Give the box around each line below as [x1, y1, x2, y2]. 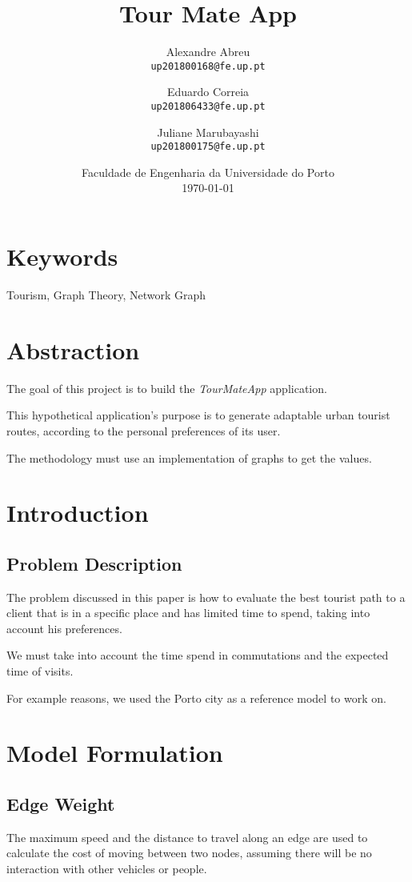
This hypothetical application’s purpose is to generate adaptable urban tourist [6, 407, 390, 423]
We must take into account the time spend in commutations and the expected [6, 647, 389, 664]
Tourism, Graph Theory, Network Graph [6, 287, 206, 303]
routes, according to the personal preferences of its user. [6, 422, 281, 439]
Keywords [6, 240, 118, 273]
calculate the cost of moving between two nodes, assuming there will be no [6, 844, 372, 861]
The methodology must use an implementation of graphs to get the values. [6, 449, 372, 466]
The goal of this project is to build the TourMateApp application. [6, 379, 327, 396]
